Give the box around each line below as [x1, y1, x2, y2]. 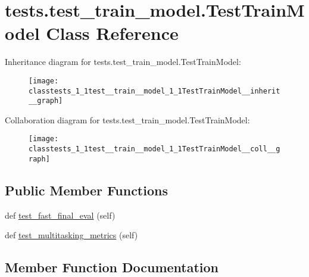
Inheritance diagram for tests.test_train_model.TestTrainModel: [5, 55, 241, 68]
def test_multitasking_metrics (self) [5, 229, 138, 241]
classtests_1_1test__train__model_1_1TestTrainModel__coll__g [29, 145, 280, 154]
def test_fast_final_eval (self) [5, 208, 116, 221]
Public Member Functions [5, 180, 168, 199]
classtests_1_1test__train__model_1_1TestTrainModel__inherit [29, 86, 280, 95]
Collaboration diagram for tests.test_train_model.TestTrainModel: [5, 113, 250, 126]
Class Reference [46, 21, 179, 45]
